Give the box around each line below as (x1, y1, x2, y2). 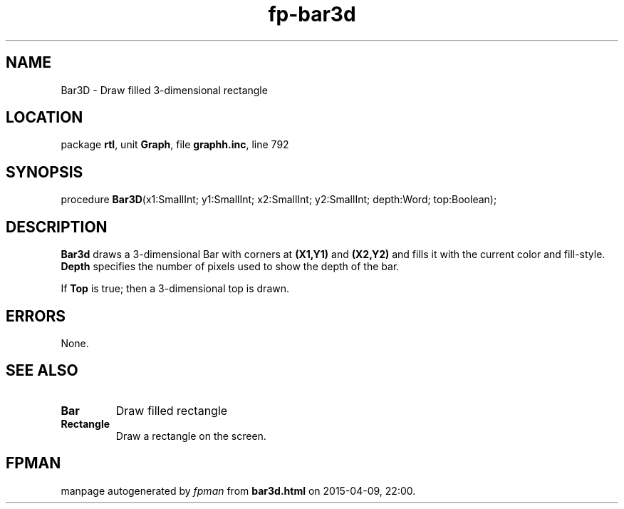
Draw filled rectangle (115, 403, 228, 418)
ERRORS (6, 307, 66, 325)
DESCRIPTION (6, 217, 108, 236)
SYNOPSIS (6, 163, 83, 181)
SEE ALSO (6, 361, 78, 380)
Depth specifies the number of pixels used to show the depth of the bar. (61, 260, 400, 273)
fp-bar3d (268, 2, 356, 26)
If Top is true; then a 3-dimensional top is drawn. (61, 282, 290, 295)
